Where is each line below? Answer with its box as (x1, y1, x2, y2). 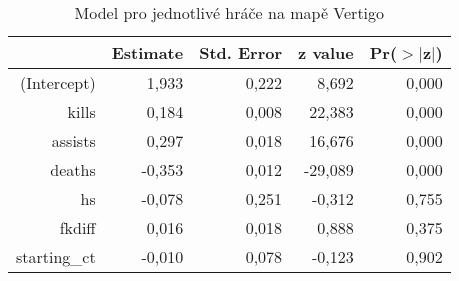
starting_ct (16, 245, 96, 268)
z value (298, 41, 354, 64)
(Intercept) (20, 71, 96, 94)
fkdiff (59, 216, 96, 239)
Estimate (111, 41, 184, 64)
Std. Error (199, 41, 283, 64)
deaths (50, 158, 96, 181)
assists (51, 129, 96, 152)
